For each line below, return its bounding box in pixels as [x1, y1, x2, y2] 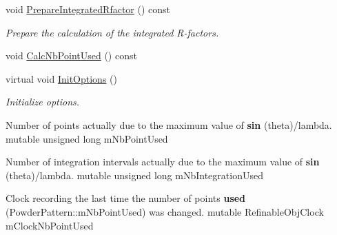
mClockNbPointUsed [6, 218, 94, 232]
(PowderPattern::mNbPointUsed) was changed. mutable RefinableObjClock [6, 204, 324, 218]
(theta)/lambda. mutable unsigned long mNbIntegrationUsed [6, 167, 263, 182]
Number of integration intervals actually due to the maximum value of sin [6, 154, 320, 169]
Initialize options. [6, 94, 80, 109]
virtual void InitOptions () [6, 71, 117, 85]
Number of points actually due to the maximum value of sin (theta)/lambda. [6, 117, 332, 132]
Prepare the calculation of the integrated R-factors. [6, 25, 219, 39]
